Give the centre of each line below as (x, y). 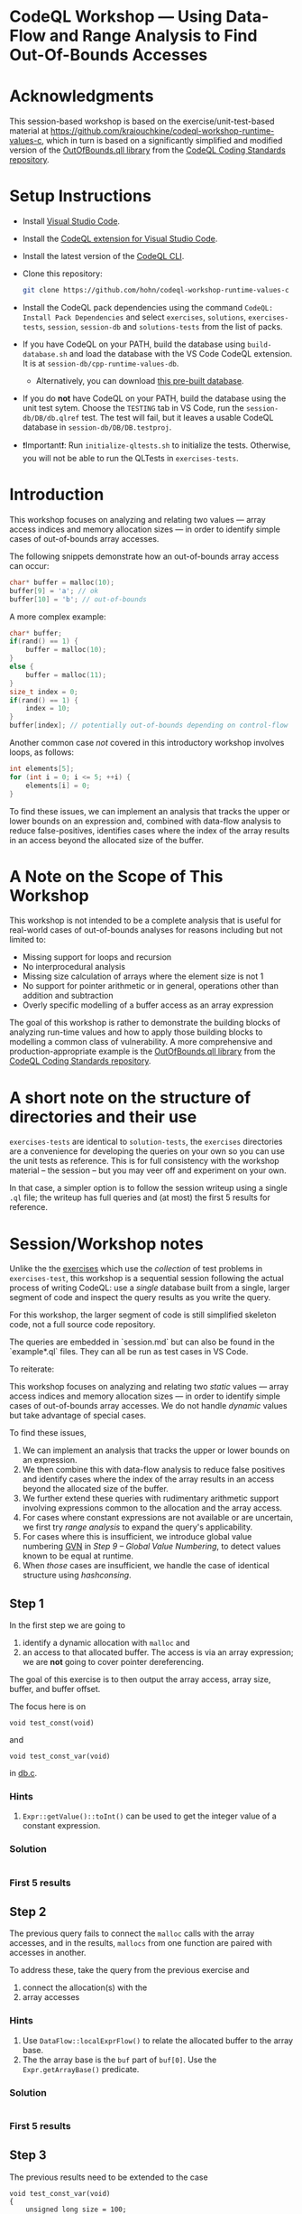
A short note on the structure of (130, 1098)
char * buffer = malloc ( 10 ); (62, 582)
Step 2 (28, 1912)
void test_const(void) (52, 1723)
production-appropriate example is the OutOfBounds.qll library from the (142, 1051)
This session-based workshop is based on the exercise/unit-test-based (142, 121)
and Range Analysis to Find (153, 36)
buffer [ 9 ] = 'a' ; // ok (54, 591)
